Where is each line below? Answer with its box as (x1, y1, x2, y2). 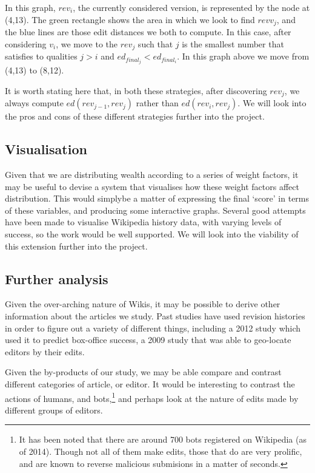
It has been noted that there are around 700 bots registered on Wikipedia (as (19, 433, 307, 446)
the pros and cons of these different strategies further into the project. (5, 110, 265, 123)
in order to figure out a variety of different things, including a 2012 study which (5, 321, 301, 334)
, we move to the (56, 37, 118, 50)
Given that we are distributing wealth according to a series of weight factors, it (5, 168, 299, 181)
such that (138, 37, 173, 50)
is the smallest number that (182, 37, 284, 50)
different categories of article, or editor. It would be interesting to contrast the (5, 377, 295, 390)
